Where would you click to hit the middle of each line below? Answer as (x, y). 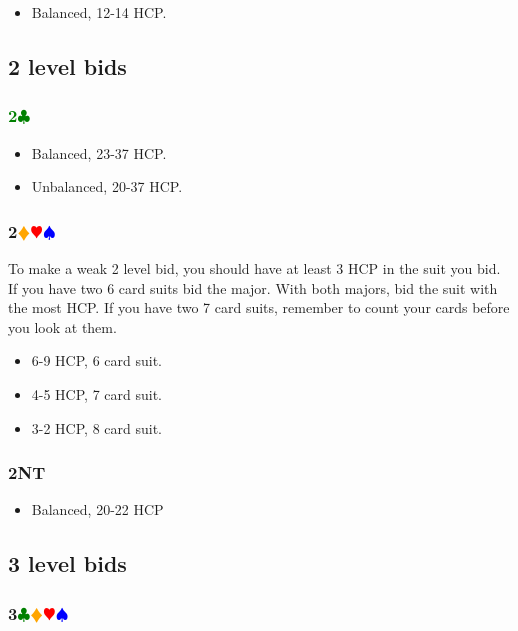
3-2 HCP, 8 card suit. (96, 427)
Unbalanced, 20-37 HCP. (107, 186)
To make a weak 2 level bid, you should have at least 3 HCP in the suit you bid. (254, 268)
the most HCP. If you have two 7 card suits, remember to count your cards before (259, 307)
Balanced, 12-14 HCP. (99, 12)
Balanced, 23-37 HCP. (99, 152)
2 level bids (67, 65)
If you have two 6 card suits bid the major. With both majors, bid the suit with (253, 287)
